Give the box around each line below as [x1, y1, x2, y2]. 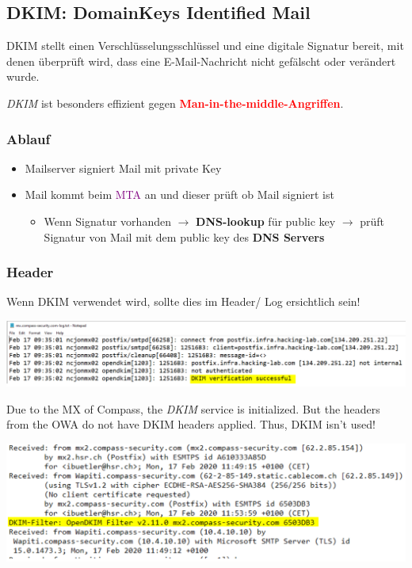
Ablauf [6, 128, 51, 148]
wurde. [6, 68, 40, 85]
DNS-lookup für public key [196, 212, 336, 229]
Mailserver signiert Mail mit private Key [25, 159, 222, 176]
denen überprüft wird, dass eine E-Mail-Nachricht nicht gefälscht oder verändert [6, 52, 396, 69]
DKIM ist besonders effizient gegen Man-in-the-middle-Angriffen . [6, 94, 344, 111]
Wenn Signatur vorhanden [44, 212, 171, 229]
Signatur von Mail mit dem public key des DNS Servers [44, 228, 325, 245]
